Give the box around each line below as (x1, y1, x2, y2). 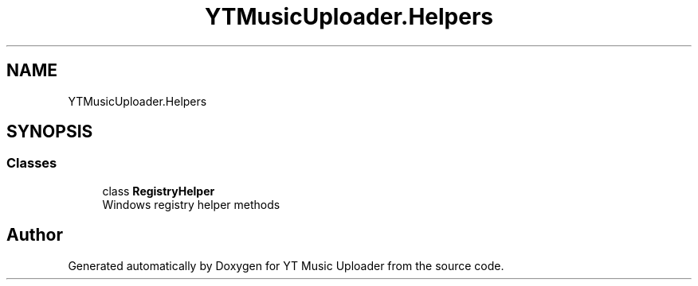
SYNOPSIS (6, 122, 93, 142)
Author (6, 225, 63, 245)
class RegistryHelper (102, 184, 215, 198)
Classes (6, 155, 57, 172)
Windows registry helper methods (102, 197, 280, 211)
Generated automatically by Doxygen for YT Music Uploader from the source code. (68, 258, 504, 272)
